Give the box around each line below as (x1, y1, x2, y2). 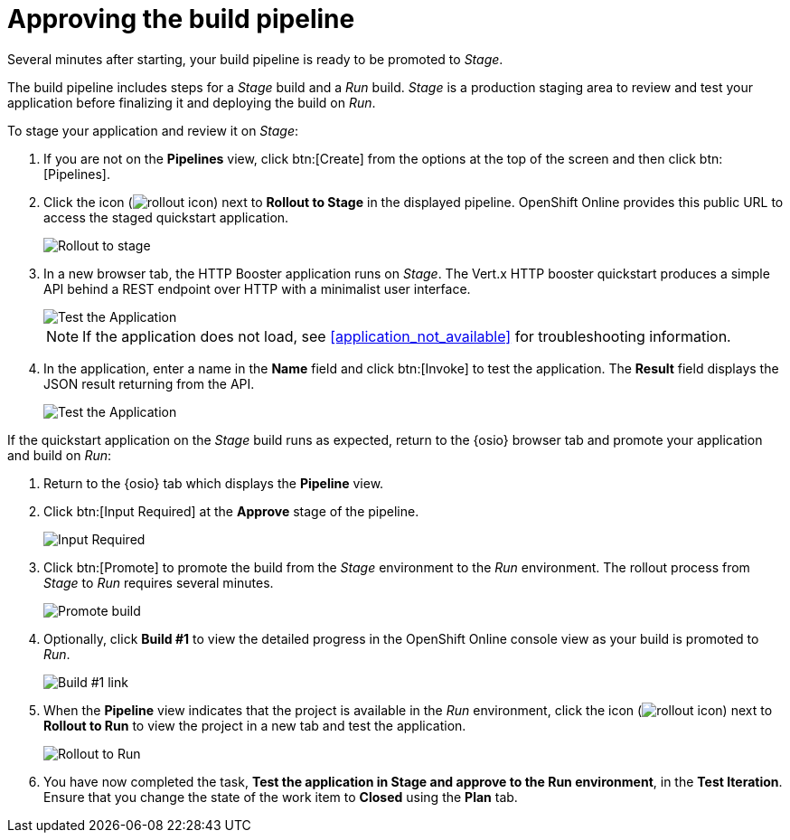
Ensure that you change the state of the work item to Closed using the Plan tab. (43, 788, 518, 805)
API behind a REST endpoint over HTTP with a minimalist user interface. (43, 280, 471, 297)
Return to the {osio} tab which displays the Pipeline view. (43, 475, 384, 491)
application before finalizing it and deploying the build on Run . (7, 94, 376, 110)
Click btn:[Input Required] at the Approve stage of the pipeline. (43, 503, 419, 519)
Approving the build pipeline (7, 4, 355, 34)
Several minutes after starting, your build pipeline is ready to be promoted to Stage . (7, 51, 503, 67)
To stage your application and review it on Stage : (7, 122, 299, 138)
